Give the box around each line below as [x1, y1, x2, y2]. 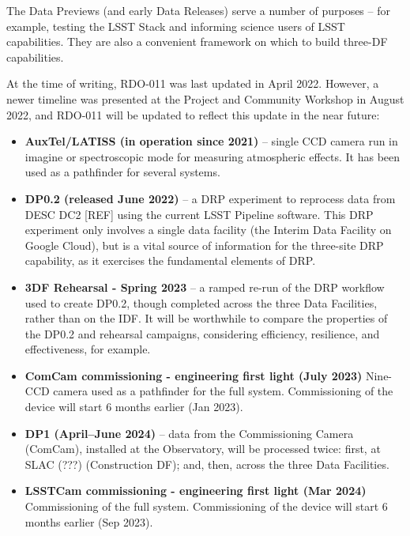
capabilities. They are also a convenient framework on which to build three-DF [6, 33, 388, 50]
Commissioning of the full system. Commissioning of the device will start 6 [24, 498, 388, 515]
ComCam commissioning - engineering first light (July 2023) [24, 367, 363, 383]
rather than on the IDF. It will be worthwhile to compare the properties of [24, 310, 388, 327]
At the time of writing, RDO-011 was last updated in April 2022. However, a [6, 75, 379, 92]
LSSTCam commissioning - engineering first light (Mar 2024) [24, 482, 367, 499]
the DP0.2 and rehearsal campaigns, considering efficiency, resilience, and [24, 325, 380, 342]
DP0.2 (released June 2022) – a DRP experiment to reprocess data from [24, 190, 396, 206]
